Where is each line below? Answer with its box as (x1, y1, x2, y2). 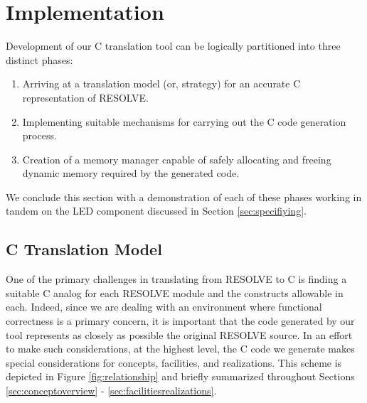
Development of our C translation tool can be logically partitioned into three (6, 38, 341, 53)
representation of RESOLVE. (22, 90, 149, 104)
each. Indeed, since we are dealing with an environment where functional (6, 299, 322, 314)
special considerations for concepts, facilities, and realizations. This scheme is (6, 355, 342, 370)
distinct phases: (6, 52, 73, 67)
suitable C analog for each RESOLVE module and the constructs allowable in (6, 285, 344, 300)
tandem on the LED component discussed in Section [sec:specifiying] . (6, 203, 307, 218)
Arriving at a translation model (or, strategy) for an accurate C (22, 76, 301, 91)
